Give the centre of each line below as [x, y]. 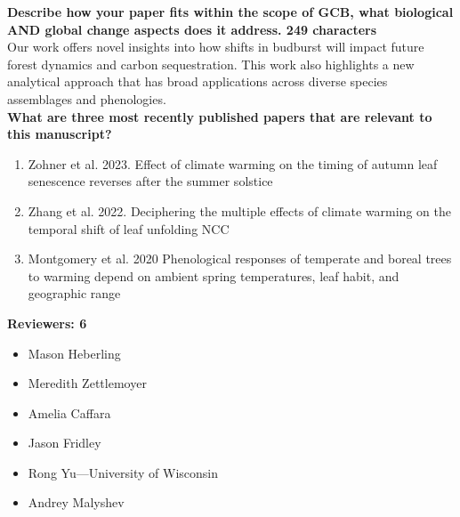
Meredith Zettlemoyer [87, 383]
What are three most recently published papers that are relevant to [220, 116]
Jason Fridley [65, 443]
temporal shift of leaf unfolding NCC [129, 228]
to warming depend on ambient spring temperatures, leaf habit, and [214, 275]
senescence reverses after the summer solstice [150, 181]
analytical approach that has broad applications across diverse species [198, 81]
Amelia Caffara [69, 412]
